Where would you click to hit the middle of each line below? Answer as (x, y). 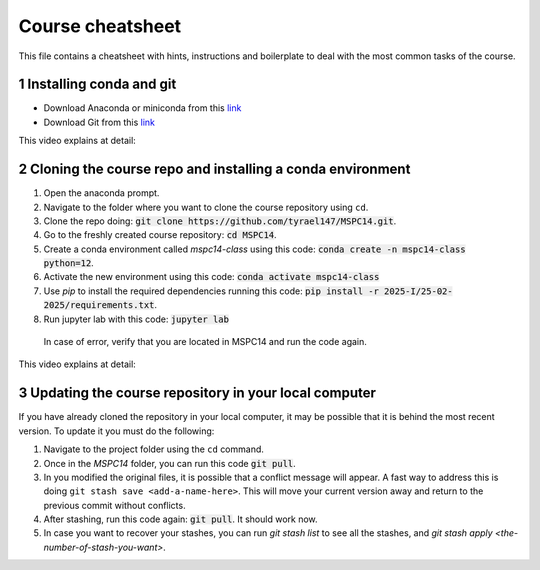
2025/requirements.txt (99, 305)
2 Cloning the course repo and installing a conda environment (214, 169)
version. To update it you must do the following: (116, 431)
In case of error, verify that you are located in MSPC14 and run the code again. (205, 342)
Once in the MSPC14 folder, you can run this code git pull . (170, 463)
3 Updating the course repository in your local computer (197, 393)
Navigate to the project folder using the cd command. (154, 449)
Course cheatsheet (100, 26)
